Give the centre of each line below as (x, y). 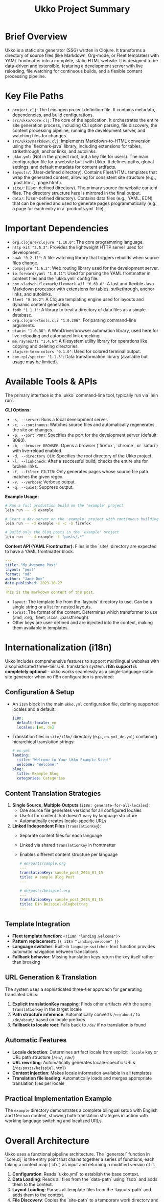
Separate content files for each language (61, 836)
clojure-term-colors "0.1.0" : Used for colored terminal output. (76, 351)
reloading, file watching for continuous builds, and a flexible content (74, 71)
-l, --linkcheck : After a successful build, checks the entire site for (80, 461)
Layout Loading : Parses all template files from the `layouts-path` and (82, 1190)
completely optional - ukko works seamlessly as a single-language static (79, 671)
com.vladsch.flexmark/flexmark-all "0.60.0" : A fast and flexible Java (83, 283)
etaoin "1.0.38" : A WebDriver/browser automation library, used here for (85, 330)
